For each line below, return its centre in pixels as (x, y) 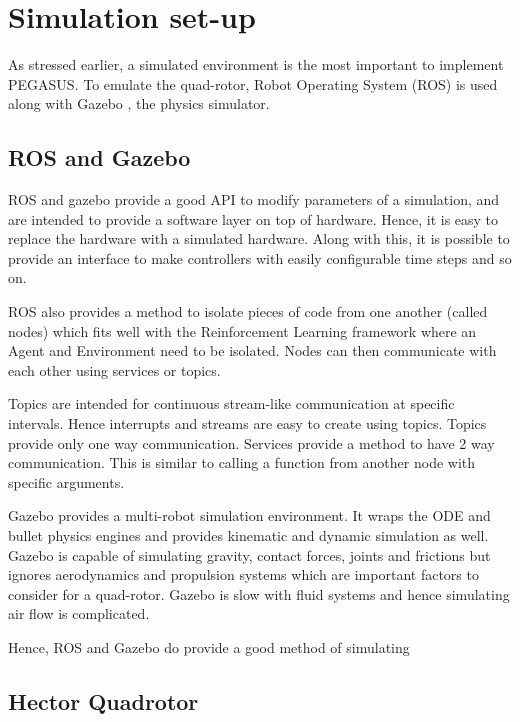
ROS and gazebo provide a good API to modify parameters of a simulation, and (254, 199)
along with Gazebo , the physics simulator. (139, 103)
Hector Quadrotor (103, 700)
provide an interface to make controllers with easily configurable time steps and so (260, 257)
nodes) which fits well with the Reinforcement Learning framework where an (242, 330)
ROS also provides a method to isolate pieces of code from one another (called (248, 311)
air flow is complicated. (79, 613)
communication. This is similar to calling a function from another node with (242, 462)
